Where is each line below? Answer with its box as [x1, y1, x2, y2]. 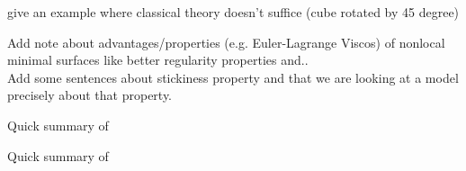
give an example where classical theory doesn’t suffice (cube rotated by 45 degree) [7, 3, 460, 21]
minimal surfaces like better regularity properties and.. [7, 50, 309, 69]
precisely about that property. [7, 85, 173, 104]
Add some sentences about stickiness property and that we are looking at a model [7, 67, 459, 86]
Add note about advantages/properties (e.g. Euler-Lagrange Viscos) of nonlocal [7, 32, 445, 51]
